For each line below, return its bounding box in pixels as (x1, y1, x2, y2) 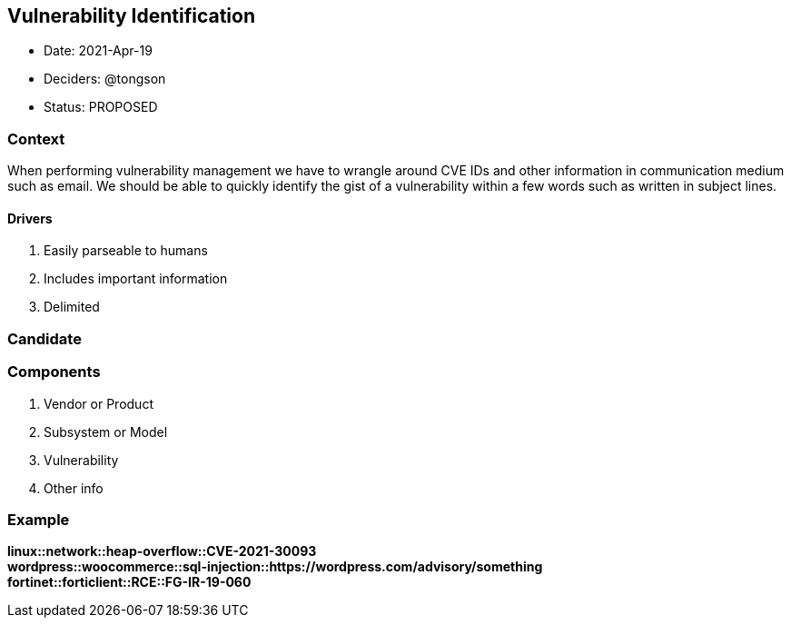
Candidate (7, 329, 82, 348)
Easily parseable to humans (44, 243, 208, 259)
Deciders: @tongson (44, 71, 166, 87)
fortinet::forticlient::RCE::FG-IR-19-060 (7, 574, 252, 590)
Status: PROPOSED (44, 99, 158, 115)
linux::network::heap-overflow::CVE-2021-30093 (7, 543, 317, 560)
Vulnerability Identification (7, 5, 255, 27)
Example (7, 510, 70, 529)
